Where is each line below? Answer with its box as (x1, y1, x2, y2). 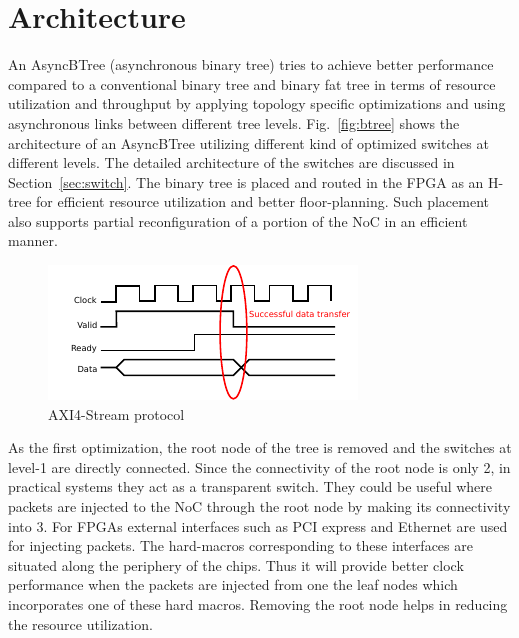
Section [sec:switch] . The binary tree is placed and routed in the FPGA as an (8, 171, 484, 192)
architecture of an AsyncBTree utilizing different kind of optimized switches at (8, 132, 489, 153)
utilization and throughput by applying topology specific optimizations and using (8, 93, 506, 114)
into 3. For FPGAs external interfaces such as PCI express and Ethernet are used (8, 515, 508, 536)
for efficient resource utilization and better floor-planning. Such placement (36, 191, 489, 212)
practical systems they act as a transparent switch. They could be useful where (8, 476, 493, 497)
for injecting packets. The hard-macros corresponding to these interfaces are (8, 535, 473, 556)
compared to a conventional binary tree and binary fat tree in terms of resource (8, 73, 496, 94)
